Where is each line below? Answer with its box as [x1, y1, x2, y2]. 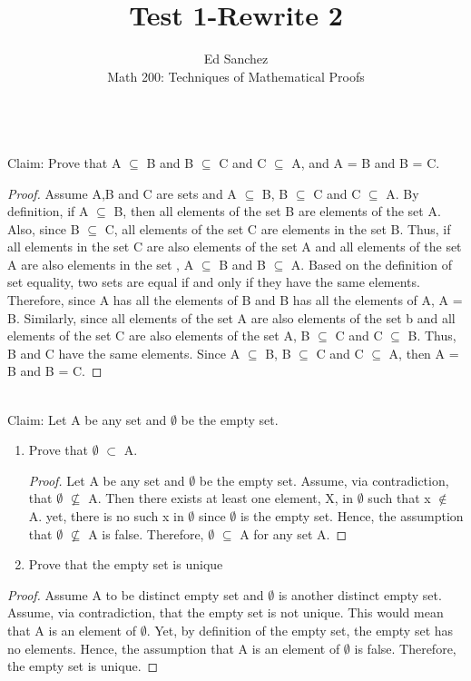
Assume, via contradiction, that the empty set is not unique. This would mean [7, 603, 444, 622]
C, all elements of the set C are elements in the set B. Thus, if [104, 219, 451, 238]
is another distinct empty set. [278, 585, 442, 604]
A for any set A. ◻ [240, 524, 348, 543]
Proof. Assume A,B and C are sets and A [7, 183, 237, 202]
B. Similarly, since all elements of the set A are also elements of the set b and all [7, 308, 456, 327]
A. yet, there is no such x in [28, 507, 184, 525]
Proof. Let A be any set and [28, 470, 185, 489]
